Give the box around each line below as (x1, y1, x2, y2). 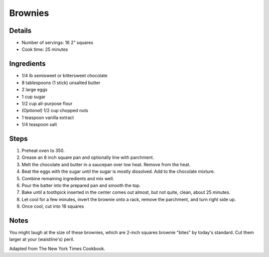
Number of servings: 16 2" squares (21, 40, 94, 46)
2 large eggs (21, 87, 48, 93)
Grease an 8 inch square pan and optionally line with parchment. (21, 154, 154, 160)
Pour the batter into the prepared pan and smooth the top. (21, 182, 141, 188)
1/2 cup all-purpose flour (21, 100, 73, 107)
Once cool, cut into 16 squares (21, 203, 84, 209)
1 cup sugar (21, 94, 46, 100)
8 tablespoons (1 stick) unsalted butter (21, 80, 101, 86)
